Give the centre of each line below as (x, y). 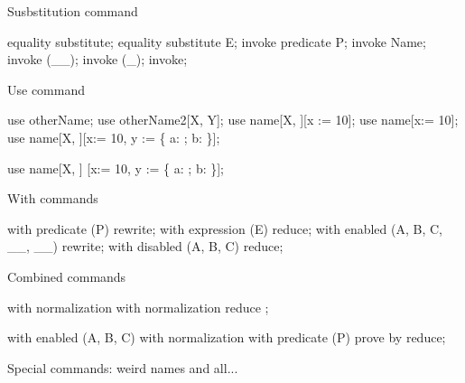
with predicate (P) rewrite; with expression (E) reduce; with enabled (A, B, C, (225, 228)
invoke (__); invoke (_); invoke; (98, 59)
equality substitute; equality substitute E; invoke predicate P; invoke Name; (217, 41)
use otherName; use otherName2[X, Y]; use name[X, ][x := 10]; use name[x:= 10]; (233, 120)
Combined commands (67, 276)
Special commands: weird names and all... (123, 367)
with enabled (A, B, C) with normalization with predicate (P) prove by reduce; (227, 337)
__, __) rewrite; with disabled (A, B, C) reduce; (145, 246)
